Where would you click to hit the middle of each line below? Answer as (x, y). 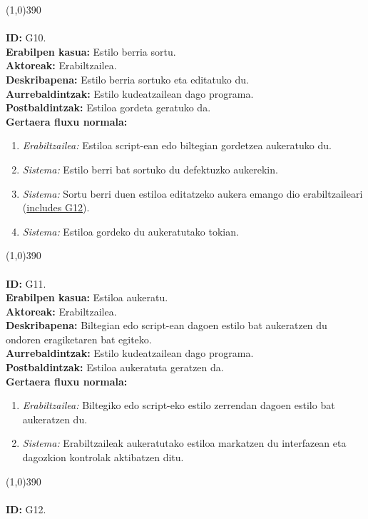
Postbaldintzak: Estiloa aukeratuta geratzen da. (115, 367)
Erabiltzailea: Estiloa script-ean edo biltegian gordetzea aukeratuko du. (177, 145)
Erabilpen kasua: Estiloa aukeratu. (87, 297)
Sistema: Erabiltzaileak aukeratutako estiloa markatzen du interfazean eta (184, 443)
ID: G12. (26, 509)
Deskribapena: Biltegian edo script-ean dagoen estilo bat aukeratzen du (167, 325)
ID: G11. (26, 283)
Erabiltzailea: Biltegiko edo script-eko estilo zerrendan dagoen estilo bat (179, 405)
